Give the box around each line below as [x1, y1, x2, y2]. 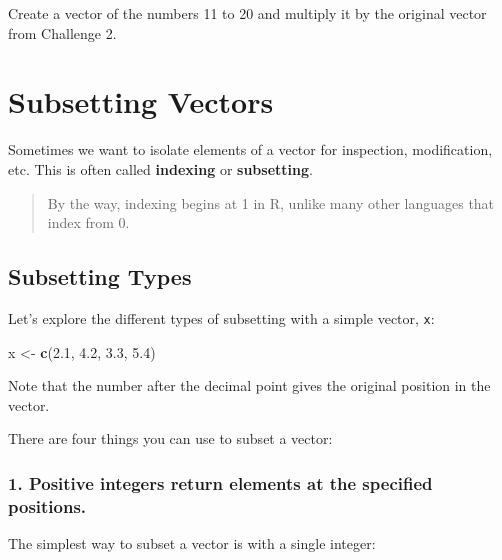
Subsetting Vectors [8, 81, 274, 122]
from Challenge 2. [8, 22, 117, 43]
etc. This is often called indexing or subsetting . [8, 158, 313, 179]
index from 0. [47, 212, 130, 233]
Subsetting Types [8, 261, 192, 292]
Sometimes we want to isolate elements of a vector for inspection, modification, [8, 139, 493, 160]
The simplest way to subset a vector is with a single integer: [8, 533, 376, 554]
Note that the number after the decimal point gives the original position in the [8, 375, 491, 396]
